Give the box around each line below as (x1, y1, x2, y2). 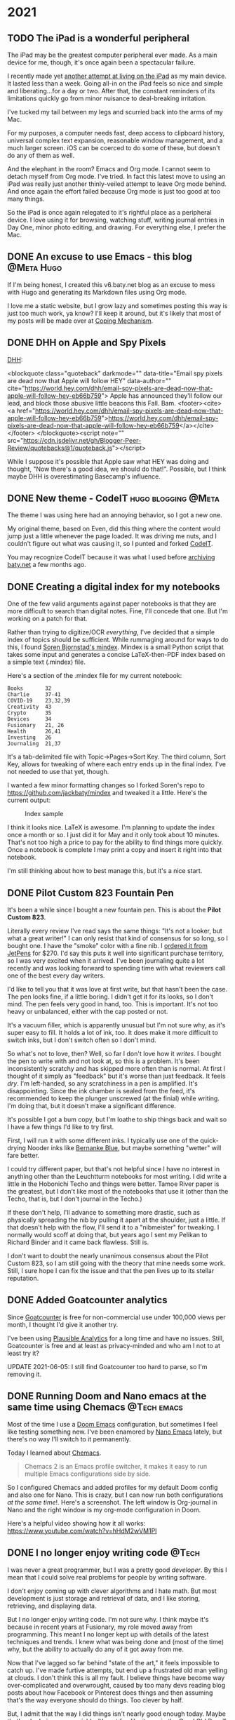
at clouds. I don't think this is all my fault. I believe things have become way (7, 1673, 225, 1681)
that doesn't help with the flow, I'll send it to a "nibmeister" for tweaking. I (7, 1223, 220, 1232)
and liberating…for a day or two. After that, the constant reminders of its (7, 87, 215, 95)
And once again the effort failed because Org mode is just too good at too (7, 187, 221, 195)
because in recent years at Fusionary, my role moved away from (7, 1622, 193, 1631)
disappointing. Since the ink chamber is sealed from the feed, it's (7, 1087, 195, 1095)
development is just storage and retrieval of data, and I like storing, (7, 1594, 201, 1602)
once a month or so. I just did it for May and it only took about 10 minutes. (7, 831, 220, 839)
